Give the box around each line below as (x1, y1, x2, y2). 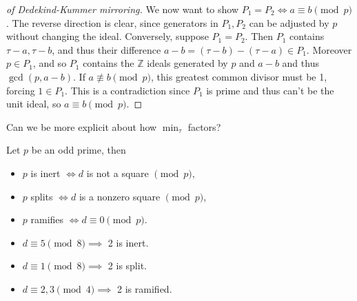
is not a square (86, 165, 149, 180)
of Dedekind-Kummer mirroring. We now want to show (6, 2, 239, 16)
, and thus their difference (52, 42, 161, 56)
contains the (83, 56, 134, 70)
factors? (187, 119, 221, 134)
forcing (6, 83, 35, 97)
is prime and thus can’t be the (206, 83, 334, 97)
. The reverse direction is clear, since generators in (6, 15, 218, 30)
